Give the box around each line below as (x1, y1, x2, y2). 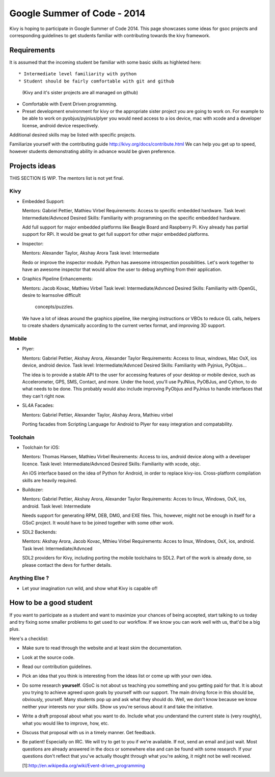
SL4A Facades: (22, 402, 54, 408)
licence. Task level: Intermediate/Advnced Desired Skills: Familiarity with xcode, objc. (22, 461, 201, 467)
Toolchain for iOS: (22, 445, 60, 451)
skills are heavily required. (22, 477, 77, 483)
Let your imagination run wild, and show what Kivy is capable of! (22, 585, 158, 591)
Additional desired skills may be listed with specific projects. (9, 131, 136, 137)
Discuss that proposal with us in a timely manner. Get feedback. (22, 730, 156, 736)
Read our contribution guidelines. (22, 663, 92, 670)
